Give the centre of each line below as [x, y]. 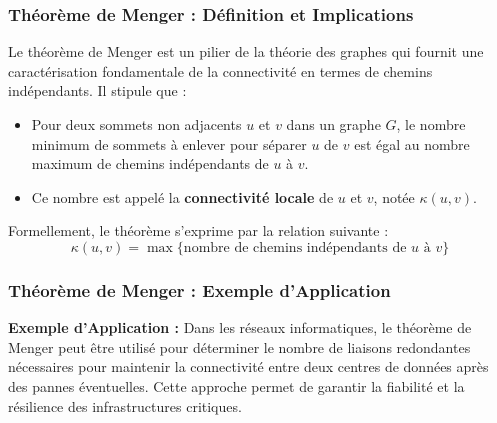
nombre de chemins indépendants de [295, 247]
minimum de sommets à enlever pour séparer [169, 143]
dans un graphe [333, 124]
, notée [394, 196]
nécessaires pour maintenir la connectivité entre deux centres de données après [248, 366]
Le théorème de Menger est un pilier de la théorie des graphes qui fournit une [246, 51]
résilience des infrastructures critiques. [125, 405]
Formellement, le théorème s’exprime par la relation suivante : [198, 230]
